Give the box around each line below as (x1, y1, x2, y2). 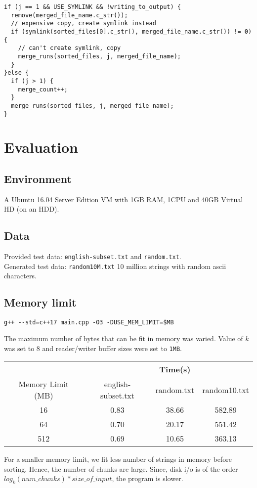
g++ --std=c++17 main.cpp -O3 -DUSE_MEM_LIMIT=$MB (4, 319, 174, 326)
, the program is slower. (112, 473, 183, 484)
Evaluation (4, 137, 78, 157)
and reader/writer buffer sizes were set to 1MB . (42, 343, 182, 353)
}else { (4, 69, 29, 77)
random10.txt (202, 384, 249, 396)
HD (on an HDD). (4, 204, 59, 214)
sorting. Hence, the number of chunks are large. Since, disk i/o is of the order (4, 463, 238, 474)
